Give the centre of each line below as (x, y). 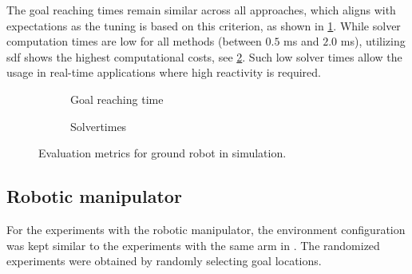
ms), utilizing (373, 41)
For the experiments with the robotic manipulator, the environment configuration (206, 229)
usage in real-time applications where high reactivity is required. (164, 72)
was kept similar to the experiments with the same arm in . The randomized (193, 245)
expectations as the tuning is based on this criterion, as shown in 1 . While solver (204, 25)
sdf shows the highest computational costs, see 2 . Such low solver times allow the (204, 56)
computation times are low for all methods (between (134, 41)
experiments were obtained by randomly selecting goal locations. (164, 261)
